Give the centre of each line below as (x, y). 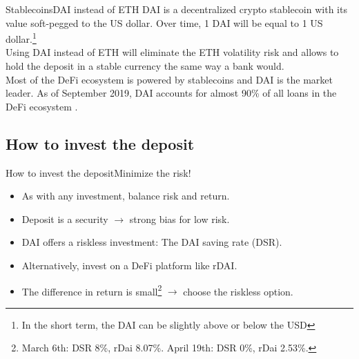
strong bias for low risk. (179, 219)
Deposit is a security (65, 219)
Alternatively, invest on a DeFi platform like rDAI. (129, 265)
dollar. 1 (21, 38)
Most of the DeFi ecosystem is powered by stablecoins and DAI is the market (169, 79)
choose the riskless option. (238, 291)
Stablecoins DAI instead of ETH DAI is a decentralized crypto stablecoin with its (176, 9)
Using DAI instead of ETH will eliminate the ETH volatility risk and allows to (172, 52)
